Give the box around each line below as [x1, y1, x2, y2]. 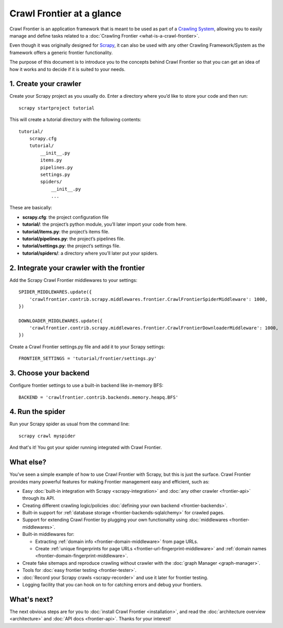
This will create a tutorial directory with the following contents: [9, 116, 141, 123]
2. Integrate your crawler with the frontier [9, 263, 145, 272]
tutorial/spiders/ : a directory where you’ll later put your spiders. [22, 250, 159, 256]
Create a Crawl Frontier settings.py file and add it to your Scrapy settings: [9, 344, 165, 350]
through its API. [22, 495, 55, 501]
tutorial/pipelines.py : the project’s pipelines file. [22, 236, 125, 242]
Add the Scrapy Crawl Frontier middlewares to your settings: [9, 277, 138, 283]
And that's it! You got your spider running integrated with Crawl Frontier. [9, 444, 162, 451]
